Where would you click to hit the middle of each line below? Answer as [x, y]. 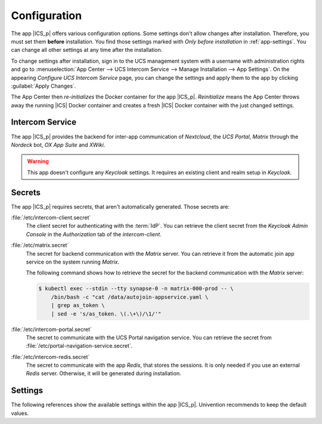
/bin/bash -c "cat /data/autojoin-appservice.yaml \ [130, 297]
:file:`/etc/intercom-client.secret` [51, 218]
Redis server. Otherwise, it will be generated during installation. [103, 373]
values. [20, 413]
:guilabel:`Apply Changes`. [44, 86]
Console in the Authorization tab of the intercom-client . [94, 234]
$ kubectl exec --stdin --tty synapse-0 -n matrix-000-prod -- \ [136, 289]
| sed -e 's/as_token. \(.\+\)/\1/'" [106, 314]
